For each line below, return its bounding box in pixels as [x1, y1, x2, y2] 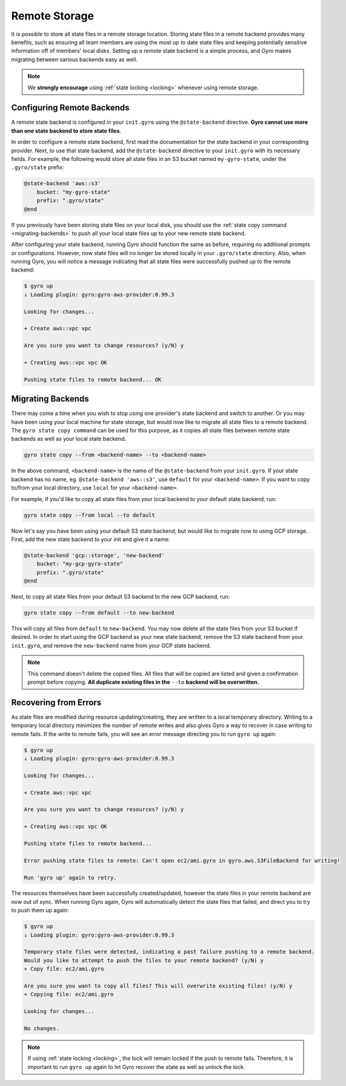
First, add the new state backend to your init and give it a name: [11, 535, 170, 543]
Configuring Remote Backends [11, 103, 130, 113]
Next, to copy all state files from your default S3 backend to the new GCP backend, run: [11, 593, 230, 601]
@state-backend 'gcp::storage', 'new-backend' [24, 552, 165, 559]
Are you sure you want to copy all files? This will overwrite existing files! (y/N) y [24, 982, 293, 989]
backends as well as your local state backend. [11, 435, 127, 443]
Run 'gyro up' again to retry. [24, 874, 118, 881]
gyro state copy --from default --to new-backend [24, 609, 175, 616]
